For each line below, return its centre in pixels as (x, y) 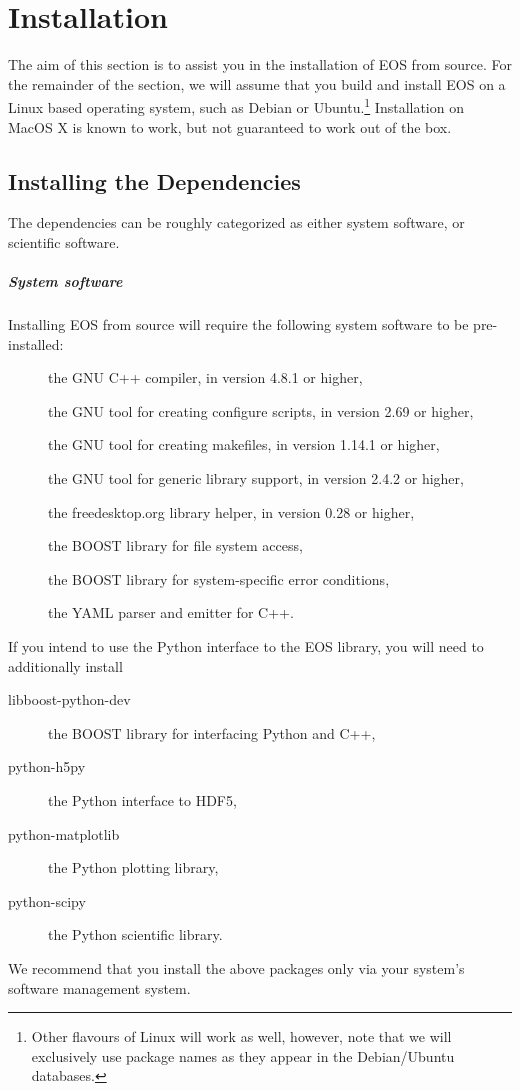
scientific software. (64, 241)
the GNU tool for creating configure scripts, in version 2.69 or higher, (261, 410)
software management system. (99, 987)
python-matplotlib (64, 833)
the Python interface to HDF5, (142, 800)
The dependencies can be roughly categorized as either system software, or (236, 222)
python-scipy (47, 900)
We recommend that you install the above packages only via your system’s (236, 967)
